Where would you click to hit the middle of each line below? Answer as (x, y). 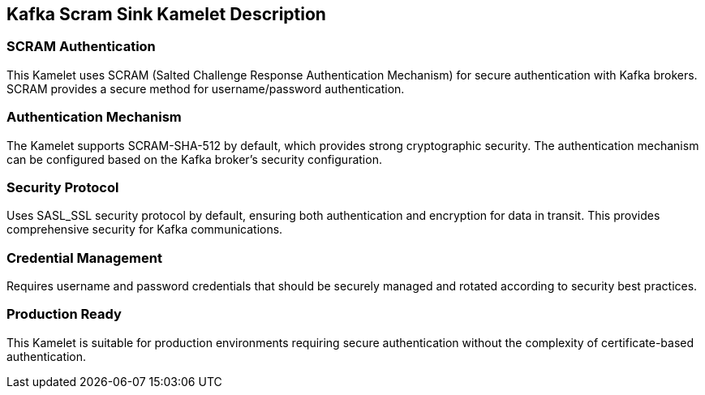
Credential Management (84, 258)
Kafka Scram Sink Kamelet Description (166, 14)
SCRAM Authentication (81, 47)
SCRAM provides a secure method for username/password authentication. (206, 88)
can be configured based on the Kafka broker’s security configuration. (194, 159)
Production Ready (64, 314)
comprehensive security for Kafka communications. (145, 230)
